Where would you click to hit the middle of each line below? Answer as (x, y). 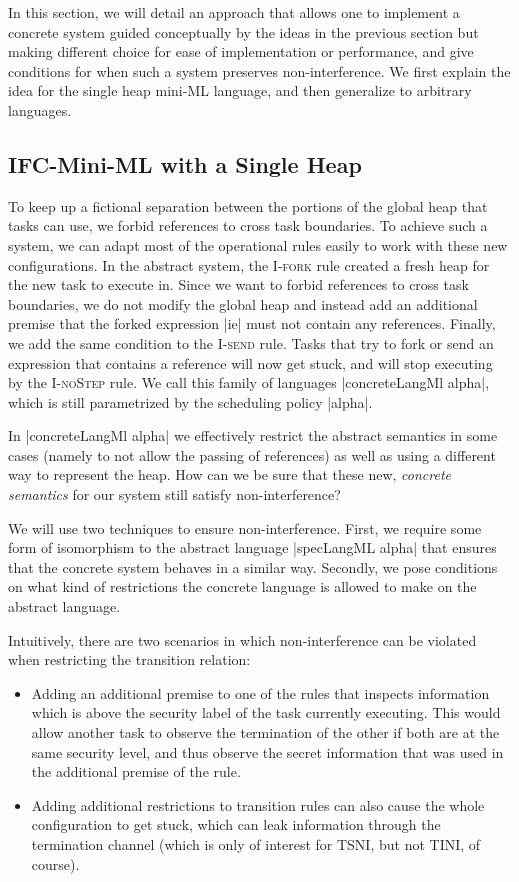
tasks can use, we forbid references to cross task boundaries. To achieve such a (248, 225)
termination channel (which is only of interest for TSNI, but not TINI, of (256, 843)
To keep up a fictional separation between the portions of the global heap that (248, 205)
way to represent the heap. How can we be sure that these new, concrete (229, 474)
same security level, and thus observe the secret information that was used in (267, 751)
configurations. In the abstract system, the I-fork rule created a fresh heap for (249, 264)
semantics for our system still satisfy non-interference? (174, 494)
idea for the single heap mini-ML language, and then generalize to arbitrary (240, 90)
